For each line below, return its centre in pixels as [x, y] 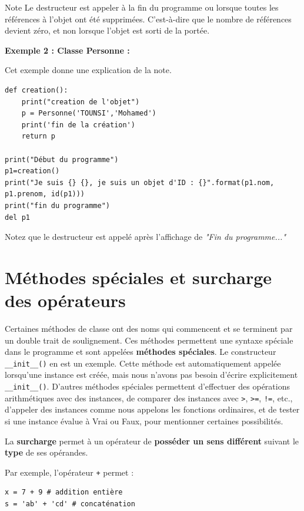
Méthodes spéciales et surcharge [138, 277]
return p [38, 136]
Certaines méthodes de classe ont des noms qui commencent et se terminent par [149, 328]
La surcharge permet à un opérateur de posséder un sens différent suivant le [152, 441]
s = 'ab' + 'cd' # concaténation [70, 504]
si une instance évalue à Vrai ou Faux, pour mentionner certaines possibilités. [144, 421]
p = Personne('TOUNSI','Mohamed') [89, 113]
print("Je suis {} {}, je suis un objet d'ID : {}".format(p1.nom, [140, 182]
